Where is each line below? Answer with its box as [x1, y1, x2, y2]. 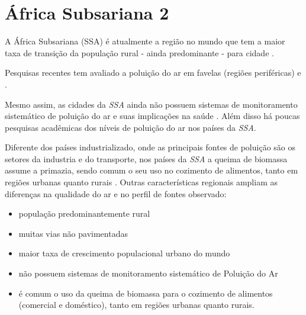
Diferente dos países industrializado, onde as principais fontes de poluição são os [5, 141, 296, 153]
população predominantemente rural [18, 207, 150, 220]
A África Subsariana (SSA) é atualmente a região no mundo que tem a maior [5, 35, 285, 47]
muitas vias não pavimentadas [18, 227, 128, 239]
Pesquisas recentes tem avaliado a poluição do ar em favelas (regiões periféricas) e [5, 66, 301, 79]
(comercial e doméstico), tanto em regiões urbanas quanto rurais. [18, 298, 255, 311]
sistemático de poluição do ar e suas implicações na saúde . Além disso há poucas [5, 110, 300, 122]
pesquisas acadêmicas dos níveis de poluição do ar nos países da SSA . [5, 121, 256, 133]
